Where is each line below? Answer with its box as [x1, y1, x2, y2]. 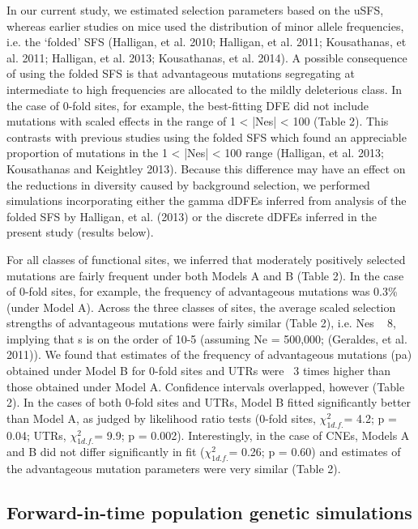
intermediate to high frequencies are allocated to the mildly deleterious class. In [6, 80, 403, 97]
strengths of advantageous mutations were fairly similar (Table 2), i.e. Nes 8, [6, 314, 396, 331]
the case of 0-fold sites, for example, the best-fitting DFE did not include [6, 96, 369, 113]
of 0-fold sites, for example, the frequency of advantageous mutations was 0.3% [6, 283, 398, 300]
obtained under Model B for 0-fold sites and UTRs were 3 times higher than [6, 362, 391, 379]
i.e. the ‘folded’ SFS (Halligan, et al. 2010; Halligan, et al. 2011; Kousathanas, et [6, 33, 407, 50]
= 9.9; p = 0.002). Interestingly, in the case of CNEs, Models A [94, 426, 410, 443]
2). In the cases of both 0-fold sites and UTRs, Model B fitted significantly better [6, 394, 412, 411]
